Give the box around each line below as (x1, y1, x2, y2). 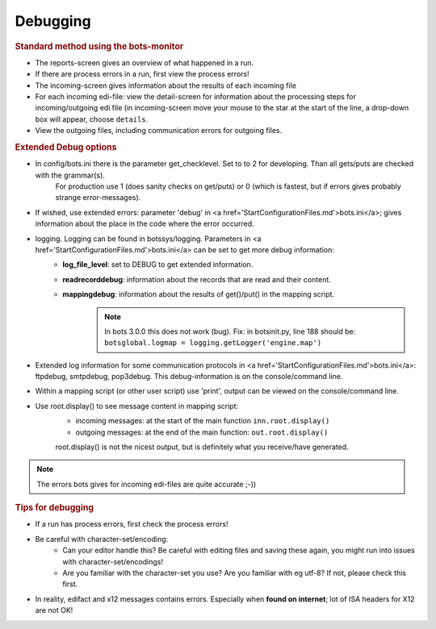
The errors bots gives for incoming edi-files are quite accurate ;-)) (36, 479, 257, 489)
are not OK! (35, 606, 73, 615)
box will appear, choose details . (35, 114, 149, 124)
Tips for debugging (15, 502, 94, 514)
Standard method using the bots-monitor (15, 40, 184, 52)
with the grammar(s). (35, 170, 105, 180)
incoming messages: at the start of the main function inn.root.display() (75, 416, 330, 426)
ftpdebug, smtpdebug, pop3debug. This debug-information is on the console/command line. (35, 372, 343, 381)
